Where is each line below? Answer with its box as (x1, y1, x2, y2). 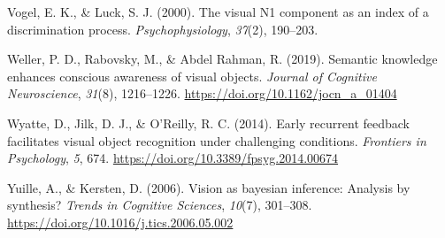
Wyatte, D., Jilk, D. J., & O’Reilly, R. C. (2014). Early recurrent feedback (7, 113, 410, 132)
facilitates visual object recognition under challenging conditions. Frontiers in (7, 131, 426, 150)
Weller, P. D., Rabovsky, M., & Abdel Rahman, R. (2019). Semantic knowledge (7, 50, 438, 68)
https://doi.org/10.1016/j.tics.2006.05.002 (7, 212, 234, 231)
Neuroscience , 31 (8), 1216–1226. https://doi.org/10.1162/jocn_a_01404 (7, 84, 397, 103)
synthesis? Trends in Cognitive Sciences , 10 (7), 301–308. (7, 196, 312, 214)
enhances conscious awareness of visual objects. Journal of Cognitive (7, 66, 377, 85)
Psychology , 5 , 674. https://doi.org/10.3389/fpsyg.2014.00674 (7, 149, 339, 167)
